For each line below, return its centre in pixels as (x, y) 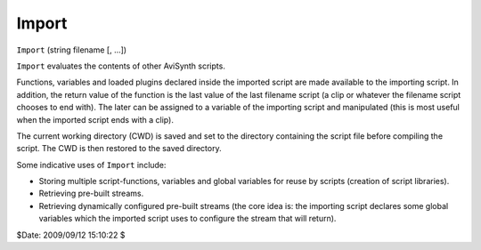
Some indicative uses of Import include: (91, 165)
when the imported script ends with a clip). (95, 119)
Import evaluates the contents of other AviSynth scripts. (121, 66)
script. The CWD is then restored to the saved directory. (119, 149)
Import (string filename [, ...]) (72, 50)
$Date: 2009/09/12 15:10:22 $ (71, 235)
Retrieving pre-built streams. (91, 194)
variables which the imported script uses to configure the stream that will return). (188, 219)
